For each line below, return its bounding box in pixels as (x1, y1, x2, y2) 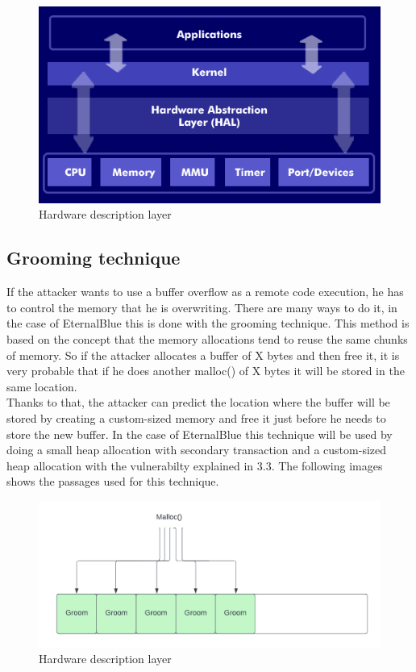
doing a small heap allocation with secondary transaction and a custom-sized (6, 441, 387, 458)
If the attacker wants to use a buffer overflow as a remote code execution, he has (6, 283, 404, 300)
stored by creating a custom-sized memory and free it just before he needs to (6, 410, 386, 426)
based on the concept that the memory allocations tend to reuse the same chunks (6, 331, 408, 348)
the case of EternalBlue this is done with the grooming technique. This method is (6, 315, 410, 332)
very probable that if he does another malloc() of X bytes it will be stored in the (6, 362, 405, 379)
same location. (6, 378, 77, 394)
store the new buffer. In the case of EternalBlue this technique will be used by (6, 425, 393, 442)
